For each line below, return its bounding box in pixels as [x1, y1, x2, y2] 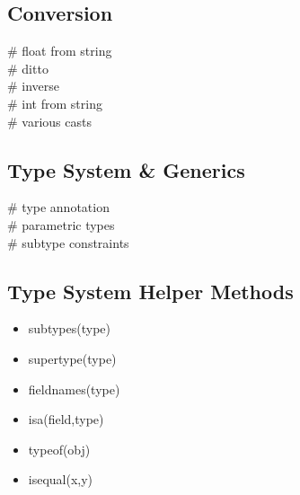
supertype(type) [28, 349, 117, 367]
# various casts [7, 111, 92, 130]
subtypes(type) [28, 319, 110, 338]
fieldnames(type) [28, 379, 120, 398]
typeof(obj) [28, 439, 91, 458]
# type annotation [7, 198, 110, 217]
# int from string [7, 93, 102, 112]
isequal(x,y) [28, 470, 93, 489]
